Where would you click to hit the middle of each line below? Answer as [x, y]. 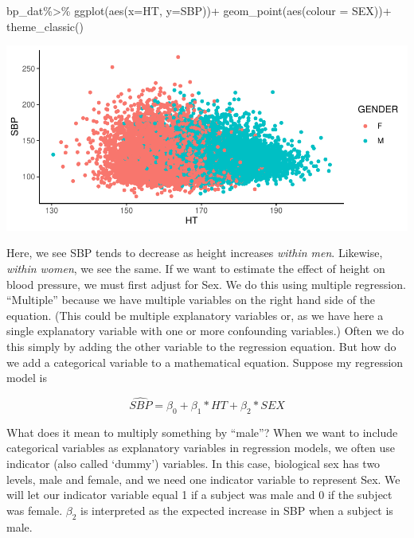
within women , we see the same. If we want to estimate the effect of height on [196, 268]
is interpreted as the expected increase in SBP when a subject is [237, 510]
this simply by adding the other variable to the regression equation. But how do [201, 346]
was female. [35, 510]
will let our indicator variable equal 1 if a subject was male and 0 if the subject [199, 495]
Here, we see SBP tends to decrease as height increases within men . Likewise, [195, 253]
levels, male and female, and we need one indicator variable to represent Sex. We [203, 479]
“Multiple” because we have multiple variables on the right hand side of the [191, 300]
